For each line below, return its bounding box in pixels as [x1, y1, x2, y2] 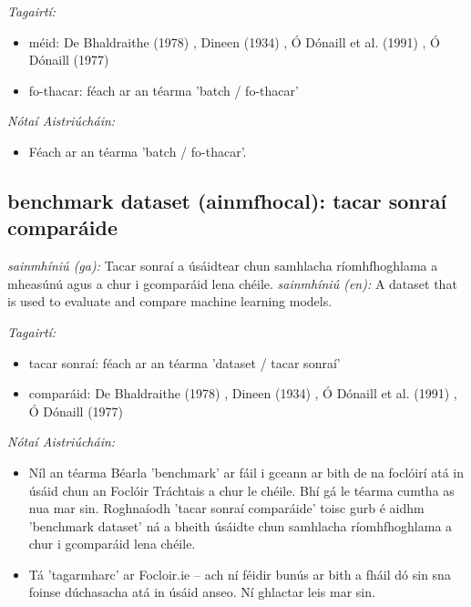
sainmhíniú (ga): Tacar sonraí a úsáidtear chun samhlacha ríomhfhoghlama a [7, 256, 438, 275]
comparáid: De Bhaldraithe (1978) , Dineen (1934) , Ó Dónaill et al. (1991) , [28, 384, 457, 403]
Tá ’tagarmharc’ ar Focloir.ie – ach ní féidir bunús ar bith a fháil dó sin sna [28, 564, 451, 583]
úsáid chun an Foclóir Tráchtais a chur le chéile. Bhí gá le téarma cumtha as [28, 480, 455, 499]
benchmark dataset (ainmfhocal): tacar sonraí [7, 186, 447, 214]
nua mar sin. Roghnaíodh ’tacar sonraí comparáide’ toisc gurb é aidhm [28, 499, 425, 518]
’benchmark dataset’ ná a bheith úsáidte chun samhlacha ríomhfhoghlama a [28, 516, 453, 535]
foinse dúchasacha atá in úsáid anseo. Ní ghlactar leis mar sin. [28, 582, 375, 602]
